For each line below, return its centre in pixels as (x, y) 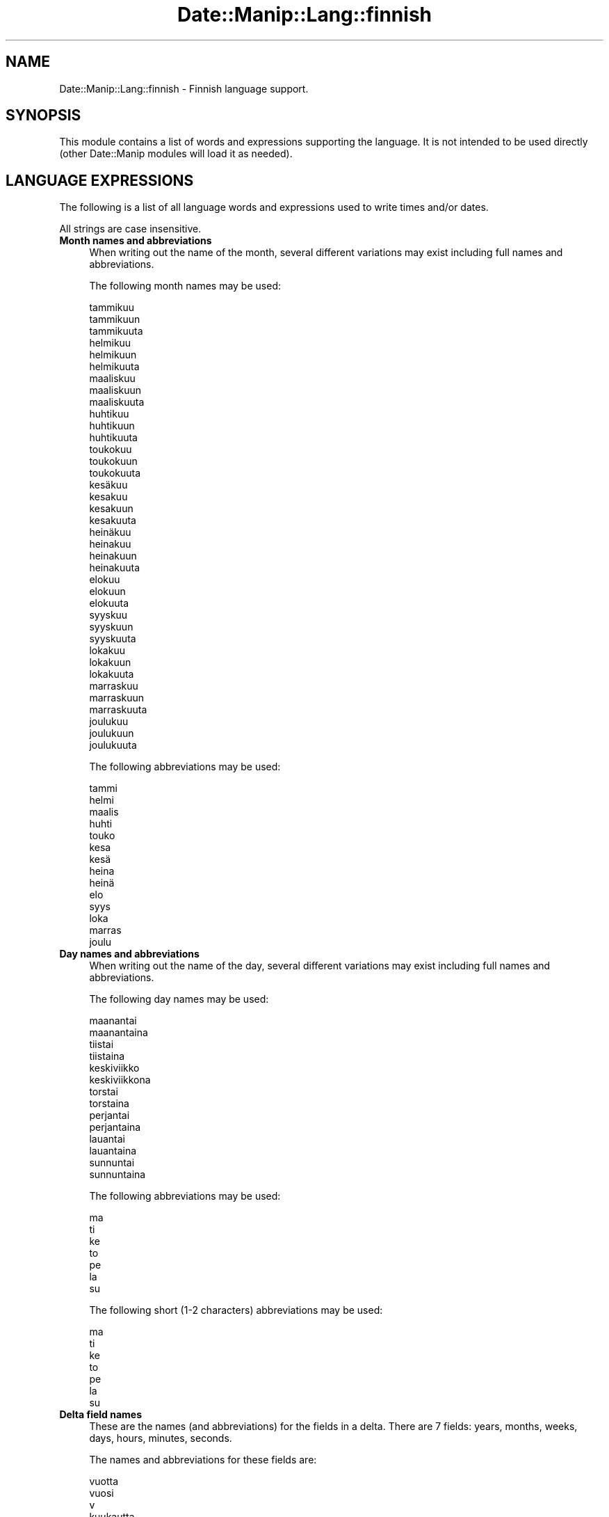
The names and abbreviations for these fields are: (203, 1460)
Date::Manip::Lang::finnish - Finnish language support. (184, 88)
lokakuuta (112, 674)
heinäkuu (110, 532)
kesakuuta (113, 521)
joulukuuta (113, 745)
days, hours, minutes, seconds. (161, 1438)
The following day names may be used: (179, 999)
